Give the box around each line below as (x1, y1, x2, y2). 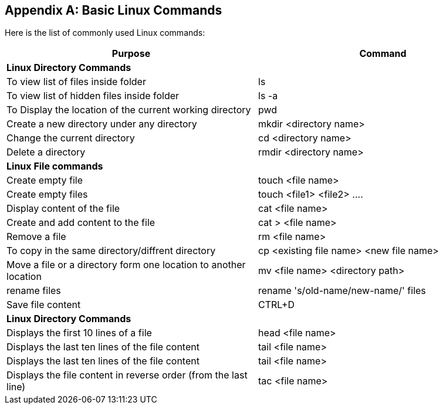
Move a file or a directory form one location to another (6, 259, 246, 271)
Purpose (111, 48, 151, 60)
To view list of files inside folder (6, 76, 146, 88)
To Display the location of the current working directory (6, 104, 251, 116)
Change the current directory (6, 132, 135, 144)
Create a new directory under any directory (6, 118, 197, 130)
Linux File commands (6, 160, 103, 173)
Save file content (6, 299, 81, 311)
